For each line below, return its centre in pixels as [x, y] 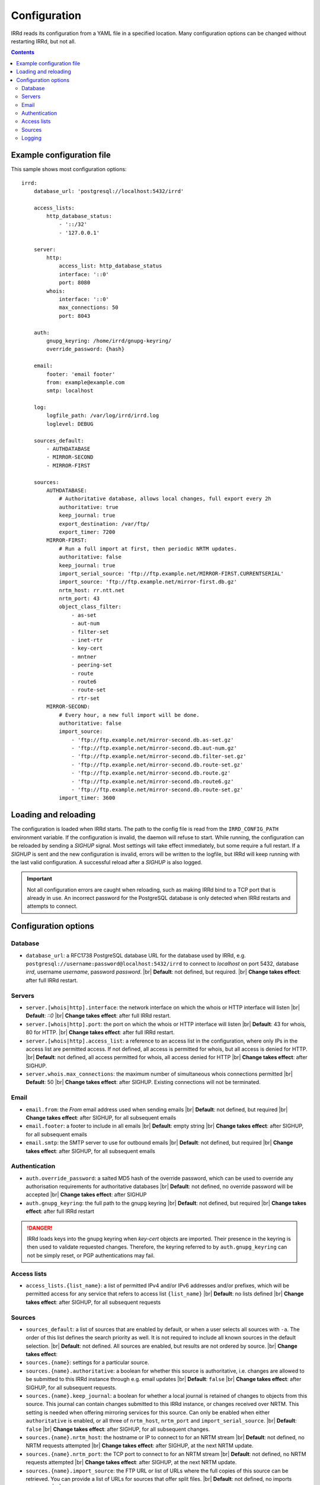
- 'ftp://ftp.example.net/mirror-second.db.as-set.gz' [153, 740]
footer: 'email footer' [81, 374]
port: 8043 [75, 316]
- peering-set [92, 665]
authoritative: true [89, 507]
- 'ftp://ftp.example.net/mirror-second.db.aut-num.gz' [154, 748]
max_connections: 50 [89, 308]
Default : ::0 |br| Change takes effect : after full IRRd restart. [98, 1016]
